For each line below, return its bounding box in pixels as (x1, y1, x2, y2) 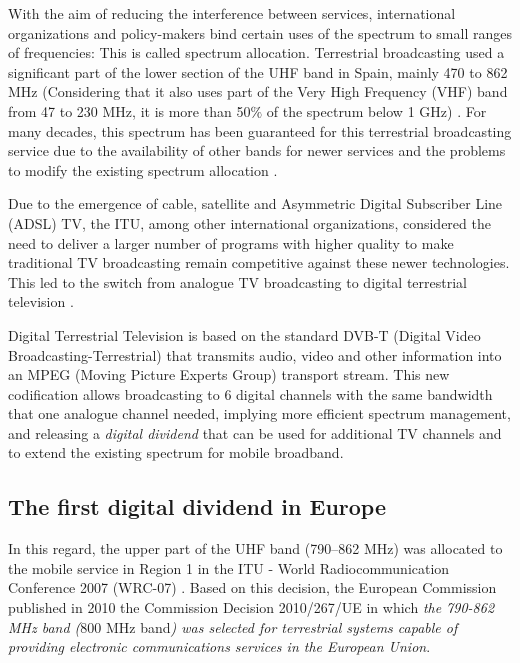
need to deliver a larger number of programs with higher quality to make (8, 232, 454, 253)
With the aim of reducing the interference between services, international (8, 3, 456, 23)
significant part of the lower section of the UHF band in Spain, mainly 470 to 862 (8, 61, 508, 82)
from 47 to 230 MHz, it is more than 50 (8, 100, 251, 121)
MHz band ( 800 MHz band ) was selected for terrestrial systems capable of (8, 616, 458, 637)
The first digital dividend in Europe (8, 491, 386, 522)
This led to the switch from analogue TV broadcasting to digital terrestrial (8, 271, 468, 292)
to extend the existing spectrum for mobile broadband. (8, 442, 344, 463)
